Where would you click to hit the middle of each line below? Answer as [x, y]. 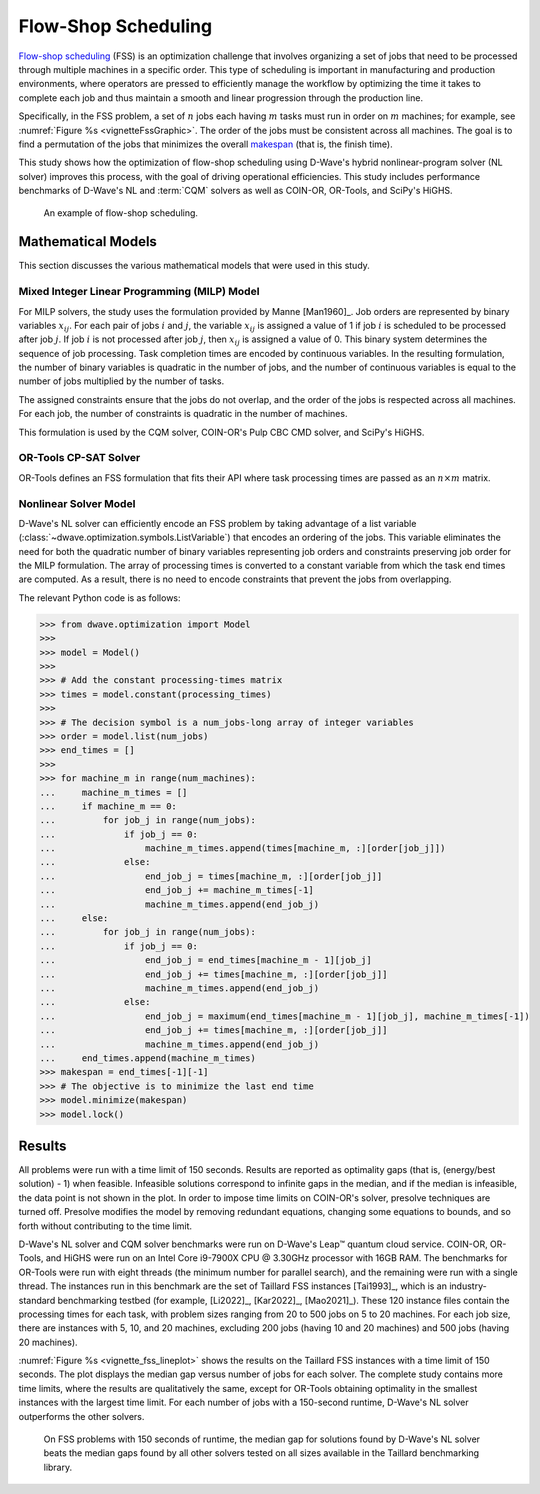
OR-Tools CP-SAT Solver [79, 458]
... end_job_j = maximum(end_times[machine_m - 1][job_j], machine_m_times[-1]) [284, 1016]
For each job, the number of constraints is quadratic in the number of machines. [183, 414]
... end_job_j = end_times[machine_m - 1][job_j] [205, 960]
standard [37, 1300]
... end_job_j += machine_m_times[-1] [176, 890]
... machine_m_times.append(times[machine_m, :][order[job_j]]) [242, 848]
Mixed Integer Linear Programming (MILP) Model [139, 292]
